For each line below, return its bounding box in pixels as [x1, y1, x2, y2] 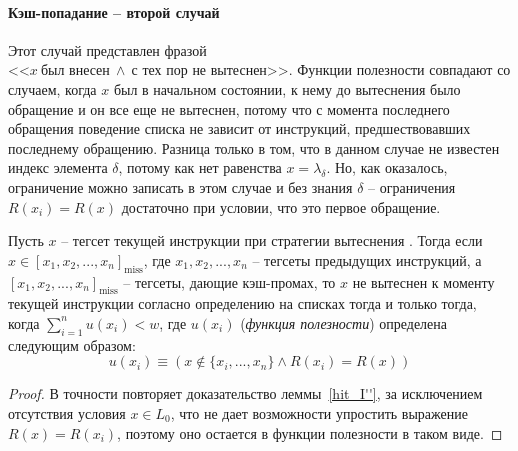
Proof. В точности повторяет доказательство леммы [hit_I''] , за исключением [8, 383, 483, 404]
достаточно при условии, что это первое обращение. [121, 196, 441, 217]
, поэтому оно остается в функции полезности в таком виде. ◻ [117, 422, 503, 443]
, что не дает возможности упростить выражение [170, 402, 468, 423]
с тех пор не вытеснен [131, 64, 267, 79]
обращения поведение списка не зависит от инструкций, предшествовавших [8, 118, 471, 139]
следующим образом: [8, 334, 136, 355]
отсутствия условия [8, 402, 126, 423]
